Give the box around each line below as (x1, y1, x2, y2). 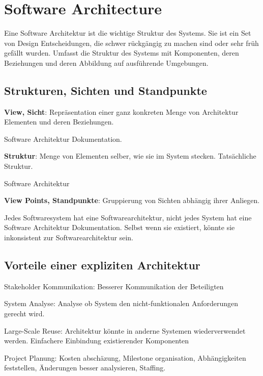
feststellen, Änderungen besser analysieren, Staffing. (4, 362, 166, 373)
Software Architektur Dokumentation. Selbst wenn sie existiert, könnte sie (4, 222, 235, 233)
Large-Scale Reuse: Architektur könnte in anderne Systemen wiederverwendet (4, 325, 246, 336)
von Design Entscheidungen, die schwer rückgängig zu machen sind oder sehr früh (4, 37, 259, 48)
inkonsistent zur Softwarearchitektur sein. (4, 232, 133, 243)
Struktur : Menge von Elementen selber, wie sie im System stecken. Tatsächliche (4, 151, 256, 161)
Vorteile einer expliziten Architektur (4, 257, 200, 273)
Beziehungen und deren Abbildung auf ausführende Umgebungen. (4, 57, 209, 68)
